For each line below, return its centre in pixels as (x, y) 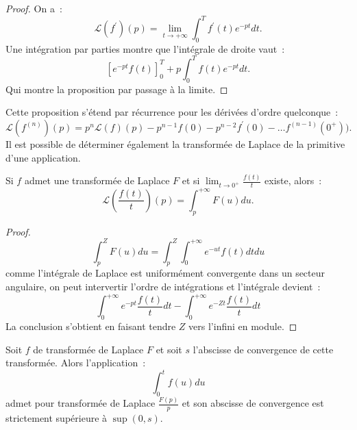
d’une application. (43, 157)
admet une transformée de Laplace (97, 180)
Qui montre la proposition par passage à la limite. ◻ (117, 89)
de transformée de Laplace (88, 349)
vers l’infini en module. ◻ (243, 326)
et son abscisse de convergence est (253, 403)
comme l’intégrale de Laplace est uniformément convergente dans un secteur (165, 273)
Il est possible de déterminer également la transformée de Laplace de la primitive (175, 143)
